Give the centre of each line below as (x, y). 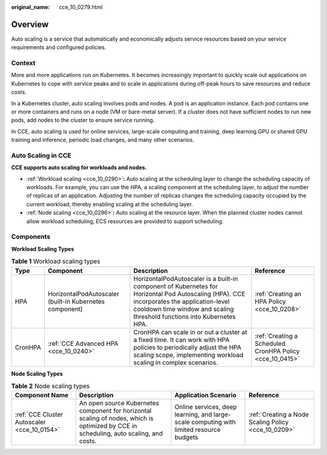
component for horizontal (115, 411)
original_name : (31, 7)
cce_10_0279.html (81, 7)
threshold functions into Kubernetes (185, 317)
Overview (30, 24)
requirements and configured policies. (59, 47)
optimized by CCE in (108, 426)
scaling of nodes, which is (116, 419)
